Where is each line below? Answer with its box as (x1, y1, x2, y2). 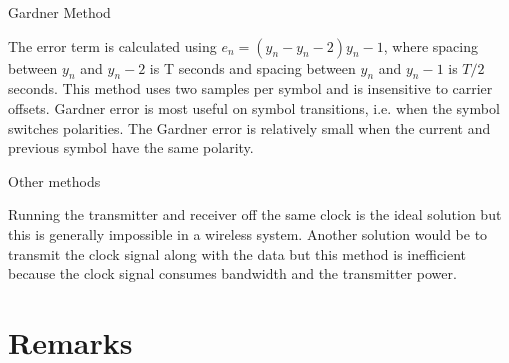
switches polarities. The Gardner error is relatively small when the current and (8, 117, 491, 138)
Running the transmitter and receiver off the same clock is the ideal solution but (8, 204, 502, 225)
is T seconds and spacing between (149, 57, 356, 78)
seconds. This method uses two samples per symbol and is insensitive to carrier (8, 78, 493, 99)
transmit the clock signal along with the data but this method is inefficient (8, 243, 467, 264)
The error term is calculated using (8, 35, 217, 56)
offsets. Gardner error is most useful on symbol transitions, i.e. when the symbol (8, 97, 500, 118)
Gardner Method (8, 2, 111, 22)
